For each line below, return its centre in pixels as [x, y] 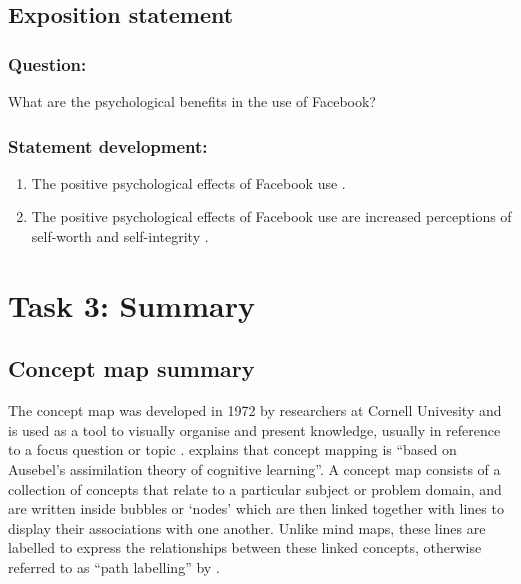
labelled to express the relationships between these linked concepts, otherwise [245, 547]
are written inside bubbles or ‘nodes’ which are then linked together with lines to [256, 508]
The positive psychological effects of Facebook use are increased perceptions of [271, 216]
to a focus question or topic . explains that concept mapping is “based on [232, 449]
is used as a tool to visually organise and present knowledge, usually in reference [254, 429]
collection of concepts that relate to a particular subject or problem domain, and [255, 488]
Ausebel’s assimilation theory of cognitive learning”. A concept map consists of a [254, 468]
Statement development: [108, 145]
